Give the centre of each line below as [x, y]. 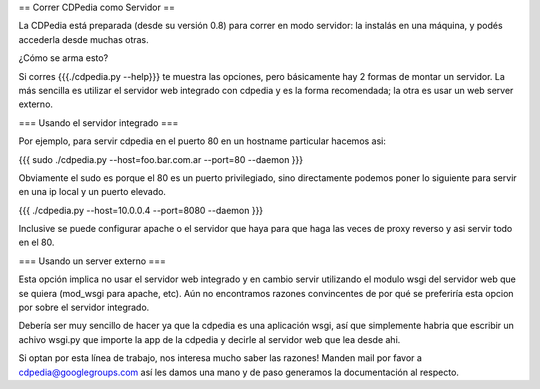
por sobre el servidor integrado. [84, 307]
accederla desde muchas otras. [83, 39]
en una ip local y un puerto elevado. [92, 192]
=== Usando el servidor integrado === [98, 122]
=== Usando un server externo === [92, 261]
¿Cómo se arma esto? [63, 58]
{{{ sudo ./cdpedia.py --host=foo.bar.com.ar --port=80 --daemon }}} [161, 159]
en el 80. [36, 242]
